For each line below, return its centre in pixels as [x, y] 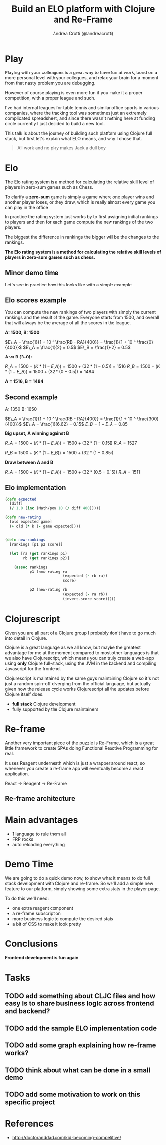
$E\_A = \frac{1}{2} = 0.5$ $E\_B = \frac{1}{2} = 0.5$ [77, 347]
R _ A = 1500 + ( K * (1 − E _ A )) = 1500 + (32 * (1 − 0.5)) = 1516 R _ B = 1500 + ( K [83, 366]
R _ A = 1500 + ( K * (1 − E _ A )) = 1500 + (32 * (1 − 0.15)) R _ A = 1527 [71, 443]
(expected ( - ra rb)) [85, 594]
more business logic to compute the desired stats [63, 918]
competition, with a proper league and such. [50, 98]
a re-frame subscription [36, 913]
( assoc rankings [31, 567]
